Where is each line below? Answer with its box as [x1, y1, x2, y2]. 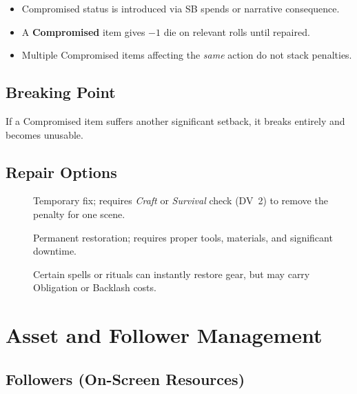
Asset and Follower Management [6, 321, 323, 349]
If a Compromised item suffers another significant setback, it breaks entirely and [6, 113, 345, 128]
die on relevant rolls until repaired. [163, 24, 310, 39]
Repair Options [6, 161, 117, 182]
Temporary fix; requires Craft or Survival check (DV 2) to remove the [33, 193, 328, 208]
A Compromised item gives [21, 24, 145, 39]
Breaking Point [6, 81, 116, 103]
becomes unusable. [6, 127, 83, 141]
